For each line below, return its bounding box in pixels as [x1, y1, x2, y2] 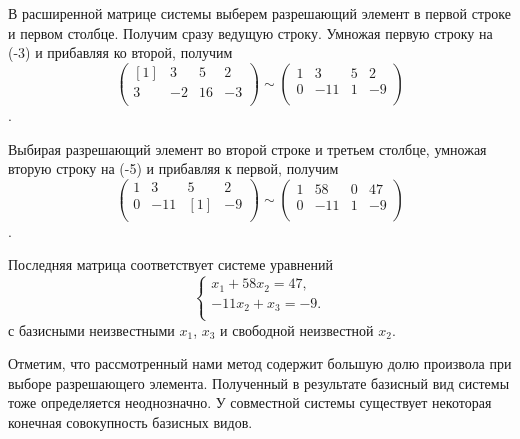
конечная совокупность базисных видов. [8, 411, 253, 432]
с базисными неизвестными [8, 319, 175, 340]
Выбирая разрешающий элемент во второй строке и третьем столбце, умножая [8, 138, 487, 159]
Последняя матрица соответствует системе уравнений [8, 254, 334, 275]
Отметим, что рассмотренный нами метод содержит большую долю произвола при [8, 353, 512, 374]
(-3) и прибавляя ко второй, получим [8, 42, 233, 63]
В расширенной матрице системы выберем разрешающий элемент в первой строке [8, 3, 511, 23]
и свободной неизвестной [220, 319, 374, 340]
